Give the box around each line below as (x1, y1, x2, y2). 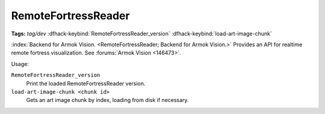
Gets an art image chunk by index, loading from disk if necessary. (26, 97, 189, 104)
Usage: (11, 60, 29, 67)
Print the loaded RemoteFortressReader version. (26, 80, 146, 87)
